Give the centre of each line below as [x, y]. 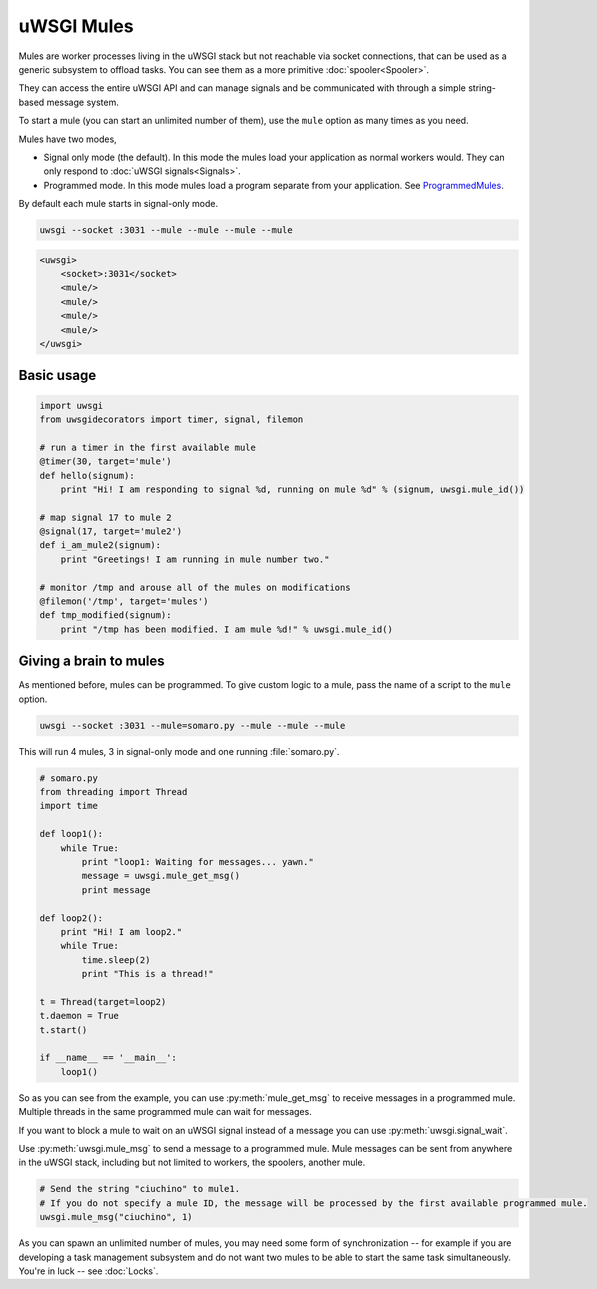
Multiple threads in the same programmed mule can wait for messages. [165, 1112]
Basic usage [57, 375]
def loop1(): [71, 834]
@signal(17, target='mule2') [111, 531]
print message [116, 889]
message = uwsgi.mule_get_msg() [160, 876]
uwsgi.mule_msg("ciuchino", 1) [116, 1217]
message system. [82, 102]
